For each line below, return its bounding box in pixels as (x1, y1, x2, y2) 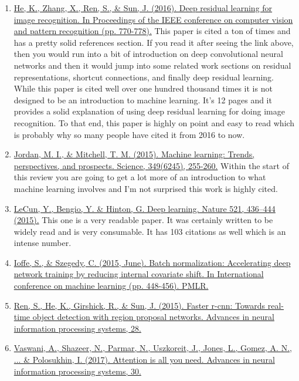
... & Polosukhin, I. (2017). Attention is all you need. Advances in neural (13, 353, 275, 366)
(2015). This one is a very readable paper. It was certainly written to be (13, 214, 273, 226)
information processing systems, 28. (13, 322, 141, 334)
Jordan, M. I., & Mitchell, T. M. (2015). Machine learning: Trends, (13, 148, 255, 160)
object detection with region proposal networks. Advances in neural (32, 311, 274, 323)
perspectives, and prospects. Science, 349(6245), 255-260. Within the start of (13, 159, 289, 171)
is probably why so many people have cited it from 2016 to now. (13, 128, 245, 140)
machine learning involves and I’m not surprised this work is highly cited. (13, 182, 278, 194)
